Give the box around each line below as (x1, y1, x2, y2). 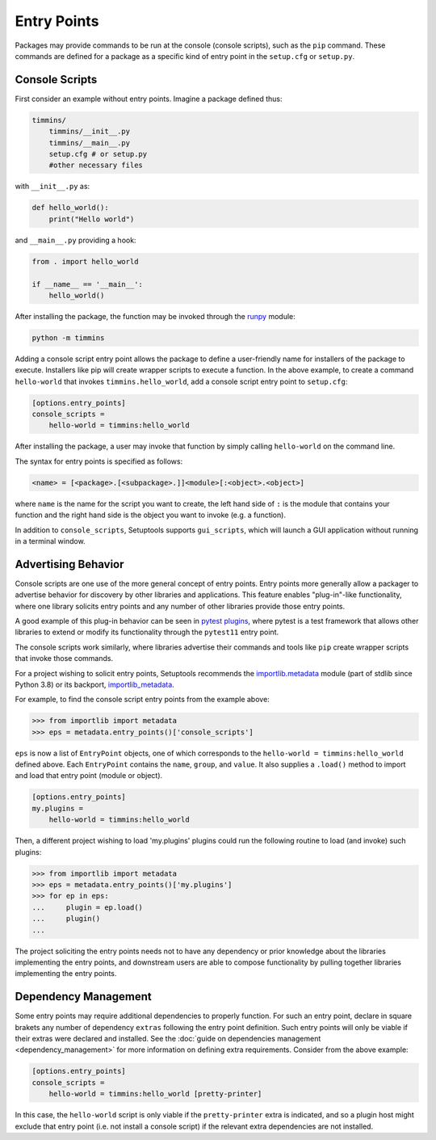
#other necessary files (48, 161, 143, 170)
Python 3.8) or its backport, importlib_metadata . (15, 679, 175, 689)
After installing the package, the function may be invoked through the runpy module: (15, 311, 296, 321)
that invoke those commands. (15, 654, 113, 663)
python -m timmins (31, 333, 105, 343)
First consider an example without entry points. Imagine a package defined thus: (15, 94, 283, 103)
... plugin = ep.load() (31, 902, 143, 912)
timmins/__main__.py (48, 138, 131, 147)
